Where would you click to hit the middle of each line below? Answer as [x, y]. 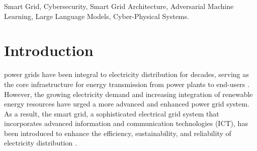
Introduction [49, 50]
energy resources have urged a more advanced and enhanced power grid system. [127, 104]
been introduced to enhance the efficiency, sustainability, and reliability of [118, 133]
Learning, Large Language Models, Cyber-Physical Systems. [97, 16]
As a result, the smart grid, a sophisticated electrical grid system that [112, 113]
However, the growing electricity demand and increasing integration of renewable [128, 94]
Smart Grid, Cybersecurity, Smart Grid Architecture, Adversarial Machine [119, 6]
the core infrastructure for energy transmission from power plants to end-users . [127, 84]
